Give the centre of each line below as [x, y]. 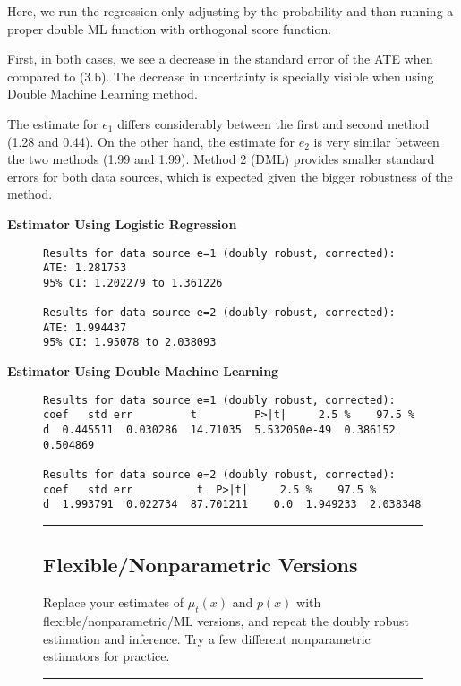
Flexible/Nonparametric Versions [201, 565]
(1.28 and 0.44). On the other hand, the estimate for [151, 141]
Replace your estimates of [114, 602]
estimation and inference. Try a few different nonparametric [207, 638]
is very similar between [376, 141]
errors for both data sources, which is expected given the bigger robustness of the [230, 176]
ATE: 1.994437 [85, 327]
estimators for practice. [107, 656]
